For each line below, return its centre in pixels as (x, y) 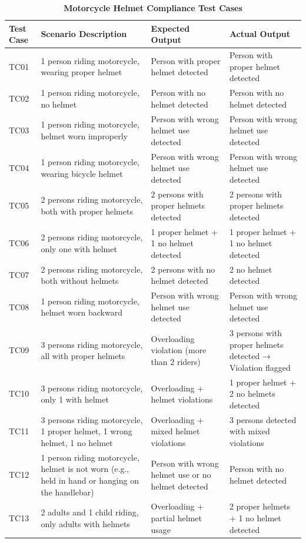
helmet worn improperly (84, 135)
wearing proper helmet (82, 72)
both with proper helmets (87, 211)
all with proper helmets (83, 356)
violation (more (179, 350)
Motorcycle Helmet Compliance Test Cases (153, 8)
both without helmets (80, 281)
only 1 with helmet (75, 399)
